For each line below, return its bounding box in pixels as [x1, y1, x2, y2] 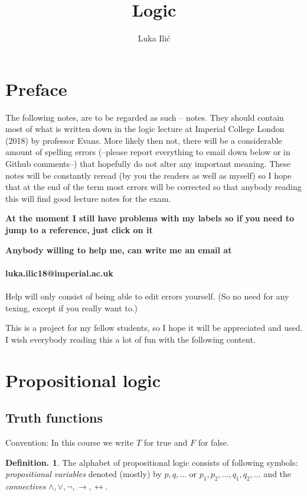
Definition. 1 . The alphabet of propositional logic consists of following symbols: [5, 456, 298, 468]
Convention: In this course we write [5, 436, 134, 448]
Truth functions [5, 408, 103, 427]
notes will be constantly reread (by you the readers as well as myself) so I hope [5, 169, 292, 181]
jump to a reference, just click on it [5, 224, 153, 236]
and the [263, 468, 292, 480]
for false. [198, 436, 229, 448]
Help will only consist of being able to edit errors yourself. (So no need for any [5, 289, 289, 302]
